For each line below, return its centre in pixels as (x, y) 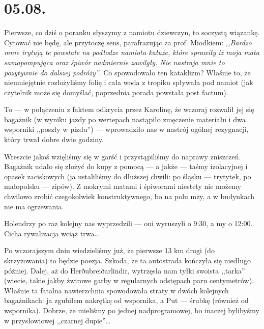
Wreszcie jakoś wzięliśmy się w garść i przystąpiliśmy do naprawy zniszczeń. (123, 156)
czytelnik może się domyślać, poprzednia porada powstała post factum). (116, 92)
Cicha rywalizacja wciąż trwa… (52, 233)
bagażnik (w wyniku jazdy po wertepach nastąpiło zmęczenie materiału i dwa (125, 119)
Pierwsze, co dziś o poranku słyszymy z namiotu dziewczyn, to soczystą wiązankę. (132, 32)
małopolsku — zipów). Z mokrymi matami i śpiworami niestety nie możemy (123, 186)
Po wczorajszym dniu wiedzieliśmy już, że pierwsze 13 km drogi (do (109, 250)
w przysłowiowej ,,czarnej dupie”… (57, 320)
